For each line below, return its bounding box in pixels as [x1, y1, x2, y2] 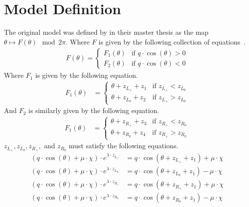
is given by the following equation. [35, 70, 138, 80]
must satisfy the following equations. [68, 140, 179, 151]
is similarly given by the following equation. [28, 105, 159, 115]
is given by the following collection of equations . [98, 36, 246, 46]
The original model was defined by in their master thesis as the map [4, 27, 209, 37]
